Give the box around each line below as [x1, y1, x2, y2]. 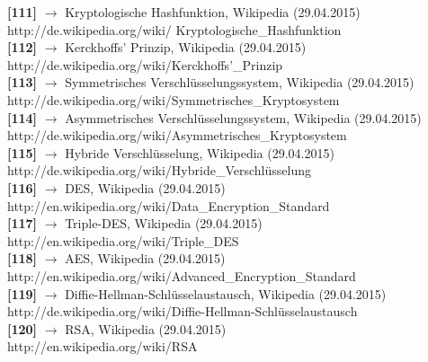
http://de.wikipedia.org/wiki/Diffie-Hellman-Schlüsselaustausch [7, 302, 358, 321]
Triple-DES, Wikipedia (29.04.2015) [65, 214, 263, 233]
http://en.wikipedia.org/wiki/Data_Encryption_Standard [7, 196, 330, 215]
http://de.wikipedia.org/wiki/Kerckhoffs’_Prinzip [7, 55, 283, 74]
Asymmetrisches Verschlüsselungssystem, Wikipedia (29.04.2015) [65, 108, 422, 127]
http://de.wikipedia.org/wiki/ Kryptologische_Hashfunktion [7, 20, 342, 39]
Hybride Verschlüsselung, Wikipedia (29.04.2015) [65, 143, 334, 162]
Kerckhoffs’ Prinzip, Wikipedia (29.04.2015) [65, 38, 307, 57]
